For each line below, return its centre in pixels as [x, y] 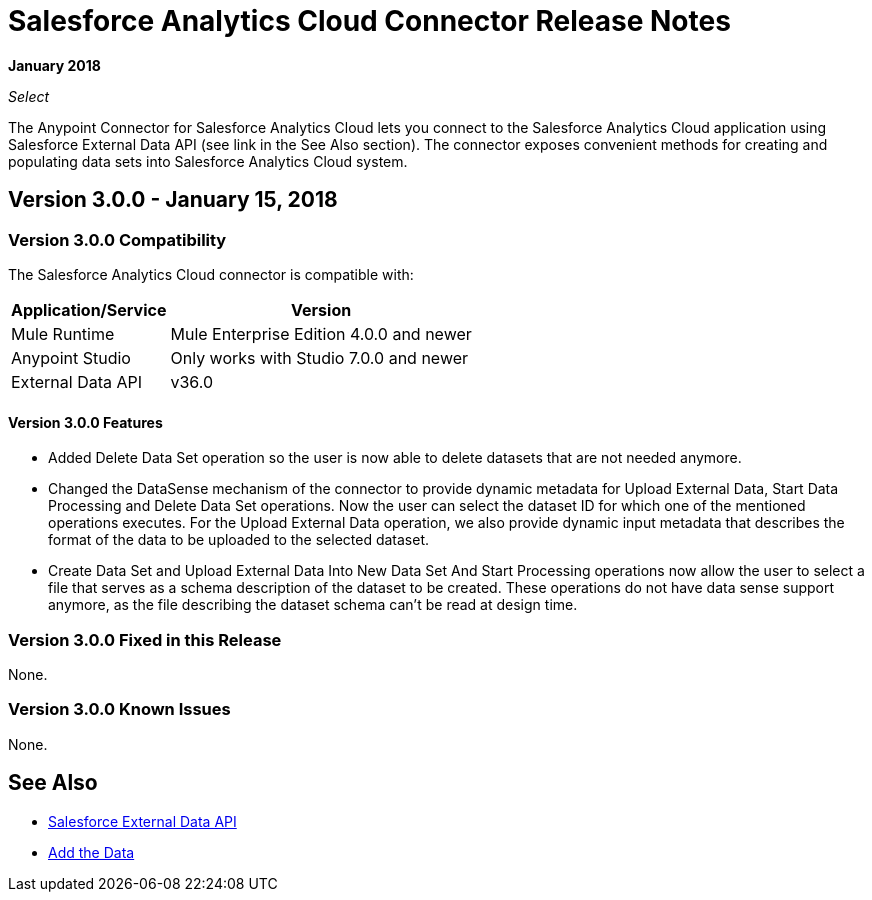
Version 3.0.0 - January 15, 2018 [173, 200]
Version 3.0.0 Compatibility [117, 239]
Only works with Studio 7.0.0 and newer [319, 357]
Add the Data [91, 852]
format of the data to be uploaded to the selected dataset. [239, 540]
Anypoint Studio [71, 357]
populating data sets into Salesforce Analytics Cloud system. [208, 161]
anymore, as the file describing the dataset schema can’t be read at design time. [313, 605]
